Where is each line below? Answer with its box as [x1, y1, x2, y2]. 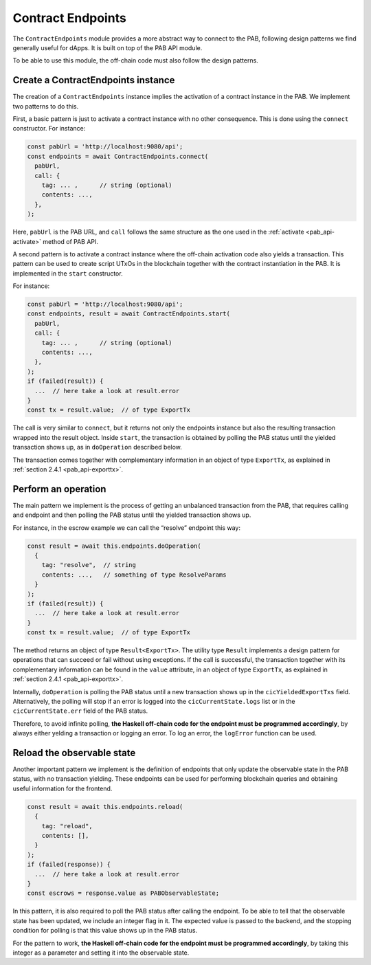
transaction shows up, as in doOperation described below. [12, 443, 182, 452]
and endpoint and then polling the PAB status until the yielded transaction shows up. [12, 511, 251, 519]
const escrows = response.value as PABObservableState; [27, 889, 220, 897]
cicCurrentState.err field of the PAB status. [12, 707, 148, 715]
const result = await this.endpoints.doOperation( [27, 542, 202, 550]
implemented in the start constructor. [12, 269, 123, 278]
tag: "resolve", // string [41, 561, 137, 569]
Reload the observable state [12, 747, 136, 759]
